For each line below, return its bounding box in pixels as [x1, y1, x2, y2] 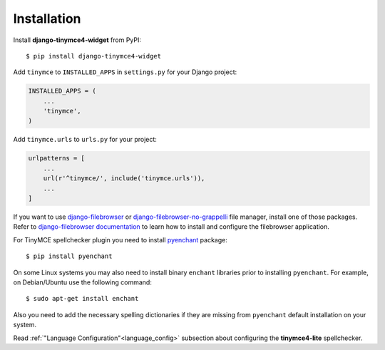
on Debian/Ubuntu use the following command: [13, 278, 153, 287]
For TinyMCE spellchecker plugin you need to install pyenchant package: [13, 235, 228, 244]
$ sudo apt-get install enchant [26, 294, 139, 303]
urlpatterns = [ [28, 154, 86, 163]
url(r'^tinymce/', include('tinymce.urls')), [43, 175, 205, 182]
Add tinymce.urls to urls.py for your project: [13, 135, 157, 144]
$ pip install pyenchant [26, 252, 113, 260]
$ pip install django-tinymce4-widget [26, 52, 162, 60]
